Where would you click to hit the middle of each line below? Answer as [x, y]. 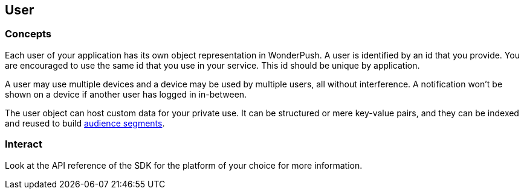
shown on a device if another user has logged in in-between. [126, 94]
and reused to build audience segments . [85, 123]
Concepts [28, 34]
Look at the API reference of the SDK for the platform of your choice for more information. [184, 165]
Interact [24, 144]
